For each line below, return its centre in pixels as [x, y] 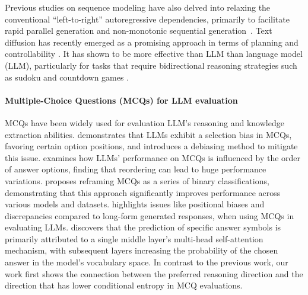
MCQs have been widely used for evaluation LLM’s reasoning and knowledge [145, 122]
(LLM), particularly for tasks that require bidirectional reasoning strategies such [151, 65]
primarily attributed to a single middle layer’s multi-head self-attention [134, 238]
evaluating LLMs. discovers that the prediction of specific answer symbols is [143, 227]
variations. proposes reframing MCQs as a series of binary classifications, [137, 180]
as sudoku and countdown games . [67, 77]
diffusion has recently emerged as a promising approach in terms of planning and [152, 42]
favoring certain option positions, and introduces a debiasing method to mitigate [151, 146]
